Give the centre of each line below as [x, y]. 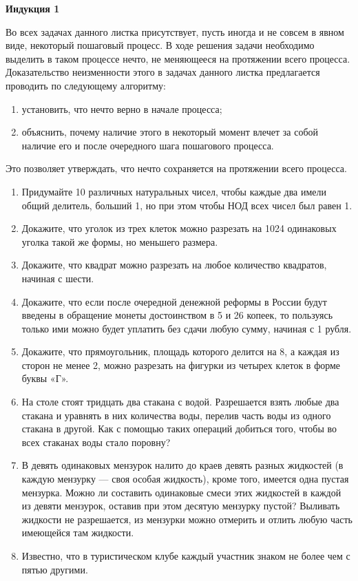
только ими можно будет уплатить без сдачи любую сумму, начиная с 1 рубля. [187, 328]
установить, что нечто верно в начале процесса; [122, 108]
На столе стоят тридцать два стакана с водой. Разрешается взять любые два [180, 402]
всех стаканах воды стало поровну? [96, 442]
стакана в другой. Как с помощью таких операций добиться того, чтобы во [179, 429]
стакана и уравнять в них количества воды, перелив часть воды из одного [176, 415]
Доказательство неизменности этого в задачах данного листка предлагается [163, 72]
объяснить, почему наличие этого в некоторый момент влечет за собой [170, 132]
